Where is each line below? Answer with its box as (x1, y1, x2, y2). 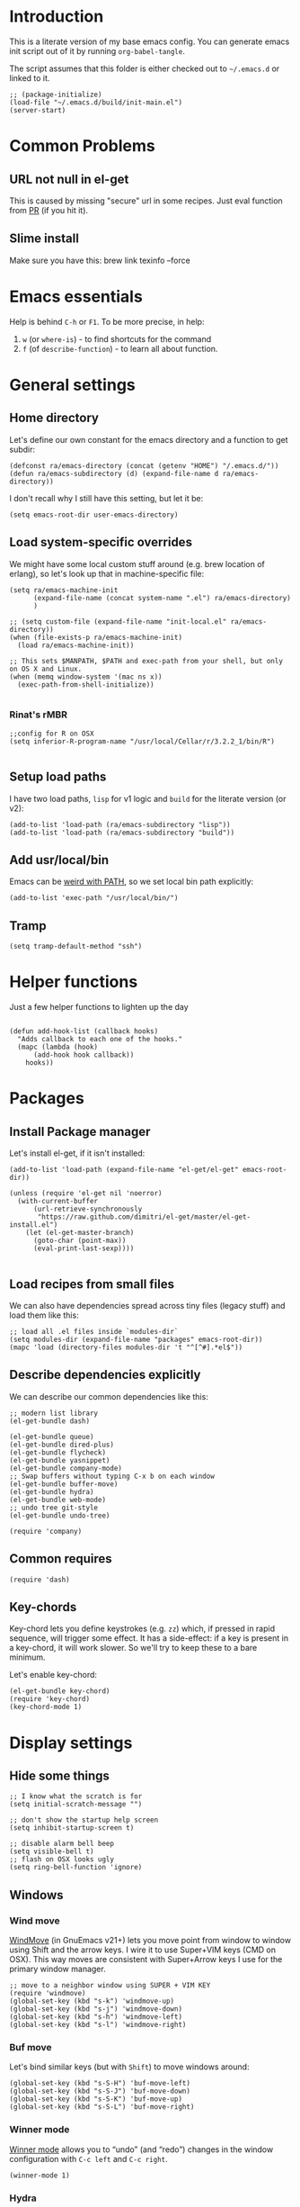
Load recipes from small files (9, 1276, 175, 1292)
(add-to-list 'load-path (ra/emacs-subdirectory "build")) (9, 828, 235, 837)
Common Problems (9, 136, 155, 157)
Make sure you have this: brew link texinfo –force (9, 255, 190, 266)
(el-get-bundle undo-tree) (9, 1510, 110, 1520)
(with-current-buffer (17, 1197, 99, 1206)
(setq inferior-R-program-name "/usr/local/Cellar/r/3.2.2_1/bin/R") (9, 736, 276, 746)
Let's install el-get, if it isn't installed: (9, 1148, 146, 1158)
